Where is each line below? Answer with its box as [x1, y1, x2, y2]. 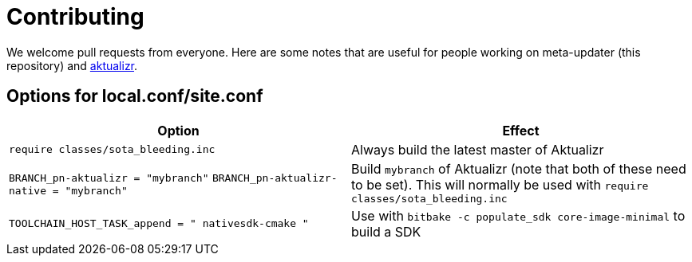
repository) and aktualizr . [6, 58, 138, 72]
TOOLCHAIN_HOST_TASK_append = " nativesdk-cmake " [9, 217, 309, 230]
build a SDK [351, 223, 421, 240]
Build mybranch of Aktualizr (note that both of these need [351, 160, 686, 177]
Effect [502, 122, 540, 139]
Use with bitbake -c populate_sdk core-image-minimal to [351, 207, 686, 224]
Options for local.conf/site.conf [6, 86, 263, 107]
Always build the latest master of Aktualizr [351, 141, 604, 158]
